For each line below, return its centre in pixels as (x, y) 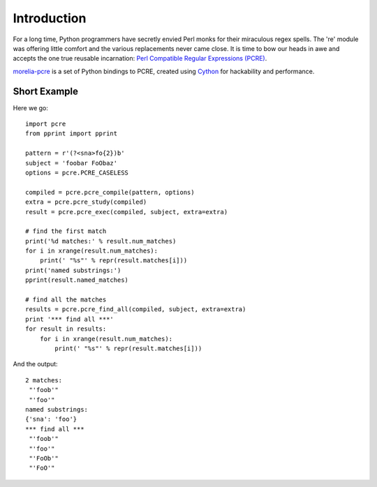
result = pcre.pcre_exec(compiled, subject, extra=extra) (127, 212)
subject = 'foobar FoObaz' (72, 163)
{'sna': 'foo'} (51, 419)
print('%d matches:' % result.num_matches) (101, 241)
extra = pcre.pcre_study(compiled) (86, 202)
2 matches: (44, 380)
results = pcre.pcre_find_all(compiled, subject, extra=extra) (136, 309)
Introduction (50, 18)
